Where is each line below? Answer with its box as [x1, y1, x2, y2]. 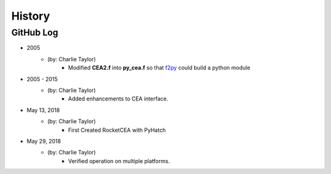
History [11, 9, 50, 23]
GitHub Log [11, 27, 58, 38]
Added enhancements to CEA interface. [68, 95, 169, 102]
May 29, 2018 [26, 137, 61, 145]
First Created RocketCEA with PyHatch [68, 126, 166, 134]
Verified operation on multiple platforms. [68, 157, 170, 165]
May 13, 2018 [26, 106, 60, 113]
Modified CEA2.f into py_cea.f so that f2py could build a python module [68, 64, 251, 72]
